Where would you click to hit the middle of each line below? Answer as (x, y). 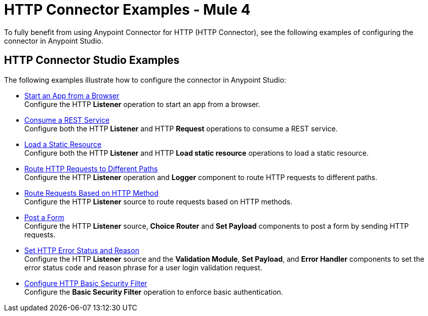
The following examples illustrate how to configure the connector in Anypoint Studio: (145, 80)
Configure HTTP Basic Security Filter (86, 283)
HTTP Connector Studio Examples (92, 60)
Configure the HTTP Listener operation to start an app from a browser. (142, 104)
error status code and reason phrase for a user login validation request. (143, 267)
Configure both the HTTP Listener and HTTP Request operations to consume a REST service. (181, 128)
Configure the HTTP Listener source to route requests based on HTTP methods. (159, 201)
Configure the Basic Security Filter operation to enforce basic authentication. (154, 292)
